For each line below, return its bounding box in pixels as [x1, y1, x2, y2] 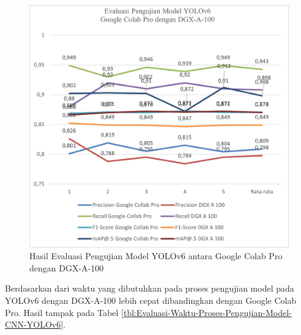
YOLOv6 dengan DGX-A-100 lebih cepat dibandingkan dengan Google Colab [5, 294, 297, 307]
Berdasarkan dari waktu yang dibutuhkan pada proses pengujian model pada [5, 282, 294, 295]
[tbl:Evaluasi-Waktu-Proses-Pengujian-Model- [121, 306, 292, 318]
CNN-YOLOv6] [5, 318, 64, 331]
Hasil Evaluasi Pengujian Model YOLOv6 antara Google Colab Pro [29, 249, 283, 262]
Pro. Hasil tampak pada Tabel [5, 306, 119, 318]
